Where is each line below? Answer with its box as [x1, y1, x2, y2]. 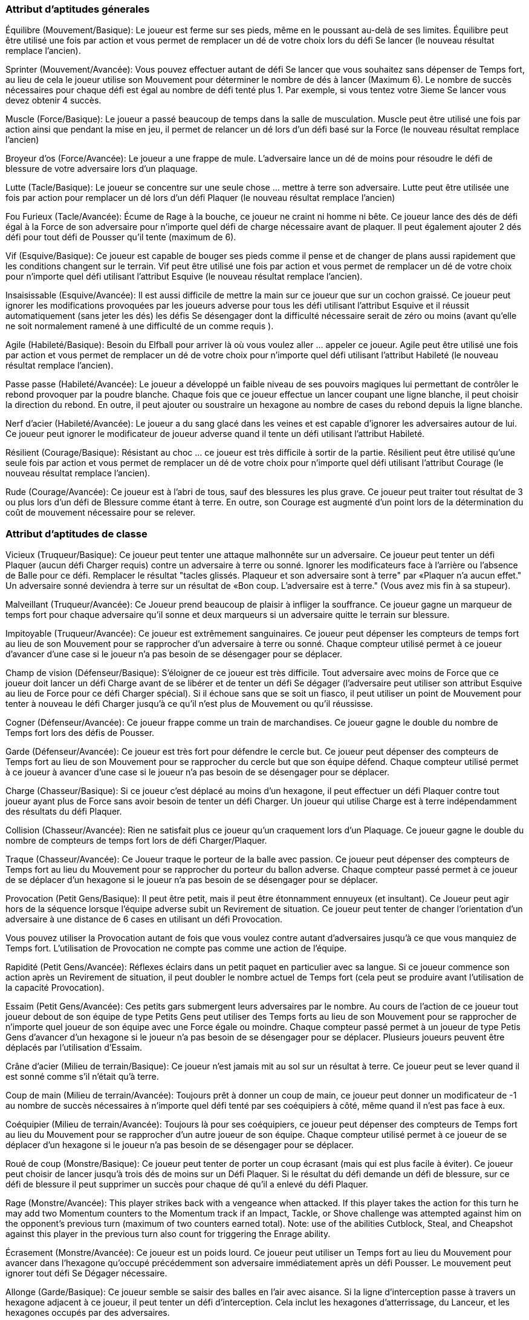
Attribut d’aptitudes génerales [5, 3, 150, 15]
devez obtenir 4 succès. [5, 95, 102, 106]
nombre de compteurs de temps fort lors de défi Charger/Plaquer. [5, 835, 267, 846]
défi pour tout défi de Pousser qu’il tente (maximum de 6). [5, 232, 236, 243]
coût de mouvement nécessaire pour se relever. [5, 507, 196, 518]
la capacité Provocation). [5, 982, 105, 993]
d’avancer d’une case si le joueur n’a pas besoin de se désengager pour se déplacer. [5, 649, 342, 660]
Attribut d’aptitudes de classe [5, 527, 148, 540]
